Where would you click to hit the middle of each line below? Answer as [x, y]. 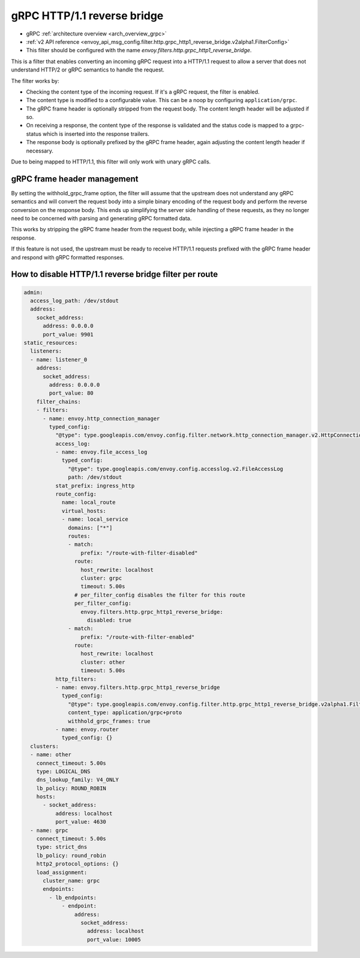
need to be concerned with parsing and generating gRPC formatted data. [101, 219]
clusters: [45, 746]
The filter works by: [35, 80]
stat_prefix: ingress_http [95, 486]
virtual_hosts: [84, 511]
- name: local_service [95, 519]
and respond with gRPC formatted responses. [67, 257]
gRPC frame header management [75, 179]
